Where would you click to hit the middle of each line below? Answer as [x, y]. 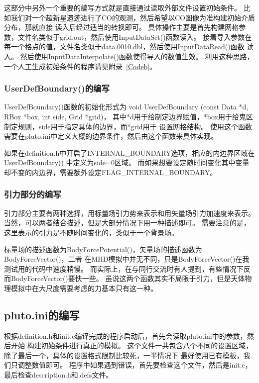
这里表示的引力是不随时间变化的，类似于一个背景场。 [91, 232]
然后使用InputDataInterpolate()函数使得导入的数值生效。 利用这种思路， [137, 56]
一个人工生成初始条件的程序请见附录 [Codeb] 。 [80, 66]
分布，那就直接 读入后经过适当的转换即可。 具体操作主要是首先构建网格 [122, 27]
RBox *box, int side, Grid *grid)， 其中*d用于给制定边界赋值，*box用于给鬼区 [129, 116]
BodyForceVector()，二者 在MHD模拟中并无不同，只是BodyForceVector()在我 [127, 259]
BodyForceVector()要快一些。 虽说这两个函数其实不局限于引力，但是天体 [128, 278]
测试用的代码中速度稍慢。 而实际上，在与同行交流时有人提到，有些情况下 [124, 268]
